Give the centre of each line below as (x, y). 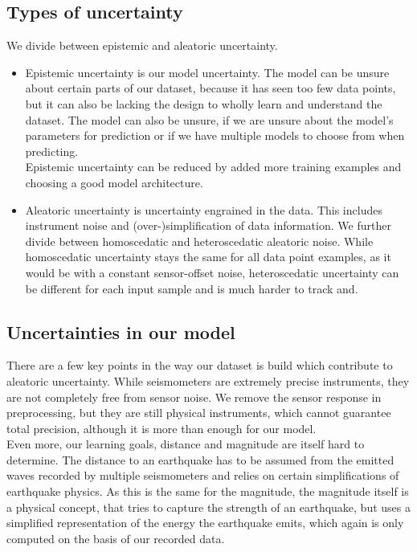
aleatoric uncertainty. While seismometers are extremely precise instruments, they (208, 380)
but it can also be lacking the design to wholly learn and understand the (204, 103)
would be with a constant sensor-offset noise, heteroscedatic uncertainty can (212, 272)
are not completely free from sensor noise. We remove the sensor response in (194, 397)
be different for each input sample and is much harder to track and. (192, 288)
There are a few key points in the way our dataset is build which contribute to (200, 365)
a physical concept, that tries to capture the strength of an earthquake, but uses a (208, 507)
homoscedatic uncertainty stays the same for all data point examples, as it (208, 257)
